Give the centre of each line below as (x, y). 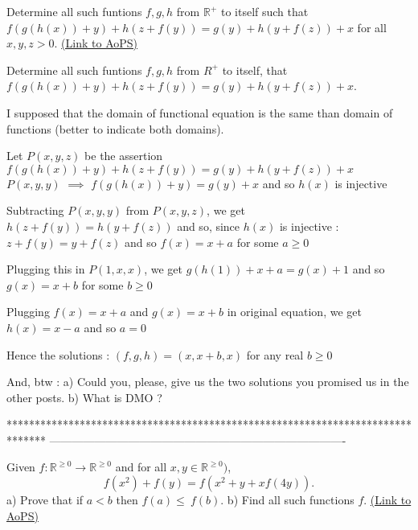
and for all (141, 467)
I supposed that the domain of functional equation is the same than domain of (200, 112)
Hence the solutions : (58, 354)
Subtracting (35, 210)
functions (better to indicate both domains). (115, 128)
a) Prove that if (45, 500)
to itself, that (255, 70)
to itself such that (264, 11)
